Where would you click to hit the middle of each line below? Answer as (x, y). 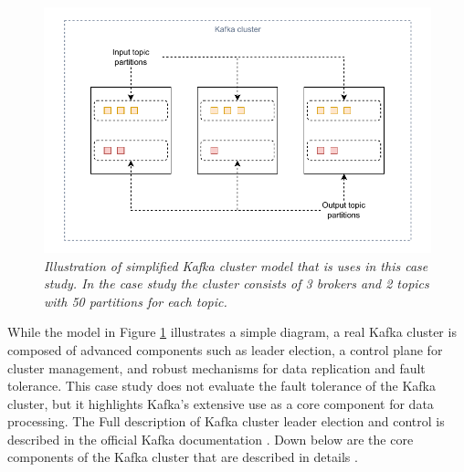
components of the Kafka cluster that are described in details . (183, 457)
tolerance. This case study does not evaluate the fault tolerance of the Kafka (221, 386)
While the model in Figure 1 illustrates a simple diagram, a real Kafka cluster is (232, 332)
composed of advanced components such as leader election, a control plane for (225, 349)
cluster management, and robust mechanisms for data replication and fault (216, 367)
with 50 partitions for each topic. (136, 301)
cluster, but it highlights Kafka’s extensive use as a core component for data (221, 403)
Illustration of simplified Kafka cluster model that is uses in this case (236, 265)
